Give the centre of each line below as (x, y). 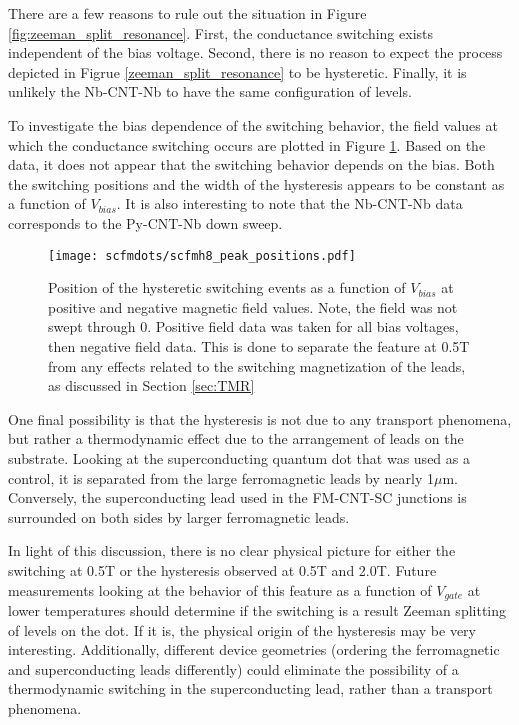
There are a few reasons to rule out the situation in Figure (187, 13)
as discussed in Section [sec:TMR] (151, 385)
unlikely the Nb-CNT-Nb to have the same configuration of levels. (210, 91)
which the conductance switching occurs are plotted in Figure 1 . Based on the (247, 144)
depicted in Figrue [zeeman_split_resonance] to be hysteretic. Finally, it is (237, 71)
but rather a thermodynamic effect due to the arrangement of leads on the (236, 438)
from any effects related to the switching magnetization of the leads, (257, 365)
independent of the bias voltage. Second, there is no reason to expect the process (255, 52)
